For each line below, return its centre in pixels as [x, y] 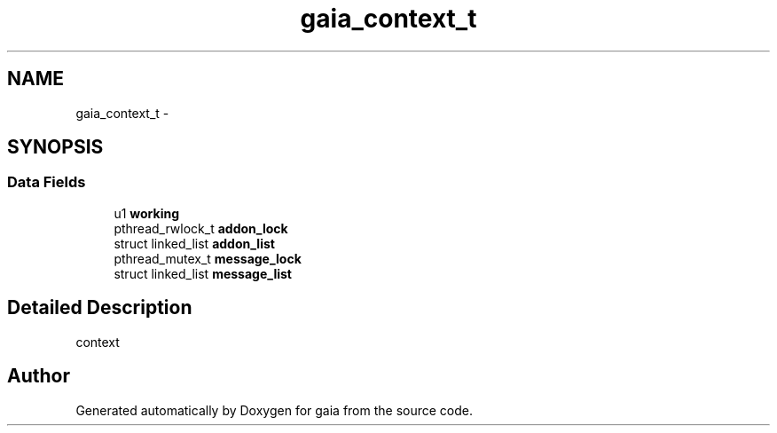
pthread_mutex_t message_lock [208, 258]
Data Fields [47, 182]
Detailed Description [100, 308]
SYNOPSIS [55, 147]
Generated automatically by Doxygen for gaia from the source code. [275, 410]
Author [39, 376]
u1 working [147, 213]
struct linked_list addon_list [194, 243]
